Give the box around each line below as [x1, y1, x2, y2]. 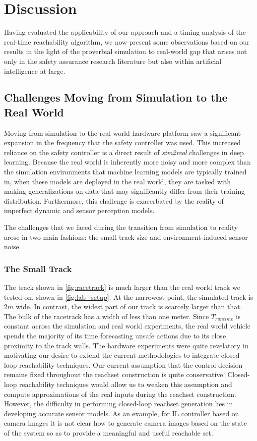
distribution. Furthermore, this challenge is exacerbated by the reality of [4, 195, 224, 206]
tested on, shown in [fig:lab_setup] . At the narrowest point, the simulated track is [4, 291, 253, 302]
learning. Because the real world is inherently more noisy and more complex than [4, 157, 251, 167]
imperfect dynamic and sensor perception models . [4, 205, 155, 216]
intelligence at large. [4, 65, 65, 76]
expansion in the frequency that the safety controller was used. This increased [4, 137, 241, 148]
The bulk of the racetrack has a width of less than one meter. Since [4, 311, 209, 321]
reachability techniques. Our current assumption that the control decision [19, 359, 243, 370]
